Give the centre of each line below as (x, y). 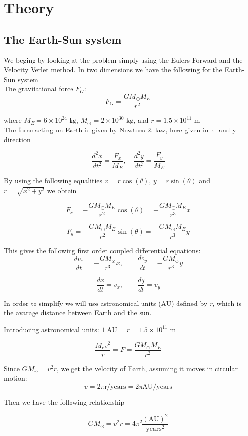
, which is (227, 303)
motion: (16, 378)
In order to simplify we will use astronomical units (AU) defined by (106, 303)
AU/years (157, 386)
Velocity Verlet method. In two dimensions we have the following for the (113, 69)
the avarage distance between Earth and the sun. (78, 313)
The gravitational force (39, 89)
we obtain (62, 190)
